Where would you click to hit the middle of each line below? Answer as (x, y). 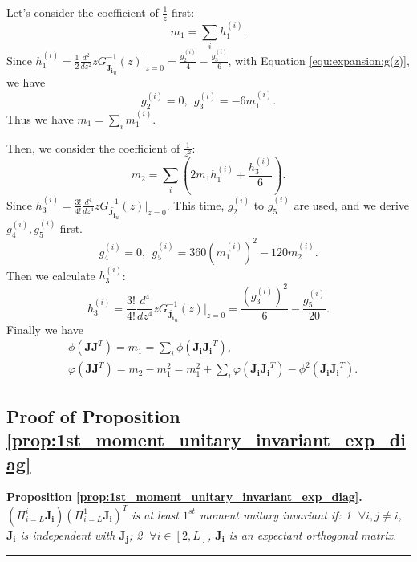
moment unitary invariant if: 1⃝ (277, 514)
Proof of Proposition (93, 415)
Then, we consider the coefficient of (93, 147)
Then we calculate (51, 275)
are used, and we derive (352, 204)
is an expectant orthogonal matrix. (313, 534)
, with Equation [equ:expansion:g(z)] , (319, 60)
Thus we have (40, 118)
